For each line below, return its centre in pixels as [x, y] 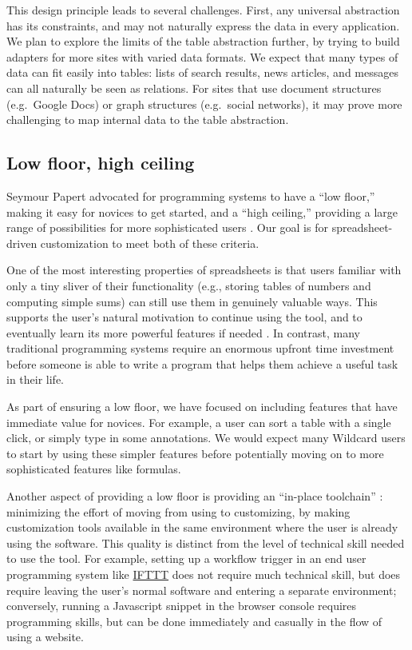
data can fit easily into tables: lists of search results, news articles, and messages [202, 72]
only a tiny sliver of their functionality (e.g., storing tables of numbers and [189, 285]
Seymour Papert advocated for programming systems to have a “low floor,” [191, 195]
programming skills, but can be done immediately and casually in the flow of [194, 621]
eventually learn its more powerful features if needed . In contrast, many [183, 332]
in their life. [36, 379]
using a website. [45, 637]
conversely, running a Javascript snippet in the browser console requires [182, 606]
